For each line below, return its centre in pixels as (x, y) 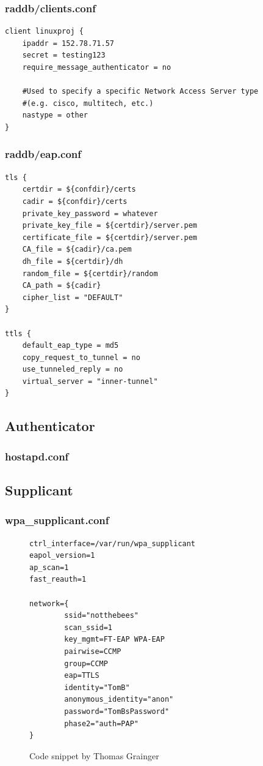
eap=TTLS (82, 676)
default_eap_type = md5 (70, 346)
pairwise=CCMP (93, 652)
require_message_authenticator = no (97, 67)
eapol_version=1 (62, 556)
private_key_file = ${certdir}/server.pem (110, 226)
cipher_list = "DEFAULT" (73, 297)
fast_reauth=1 (58, 580)
